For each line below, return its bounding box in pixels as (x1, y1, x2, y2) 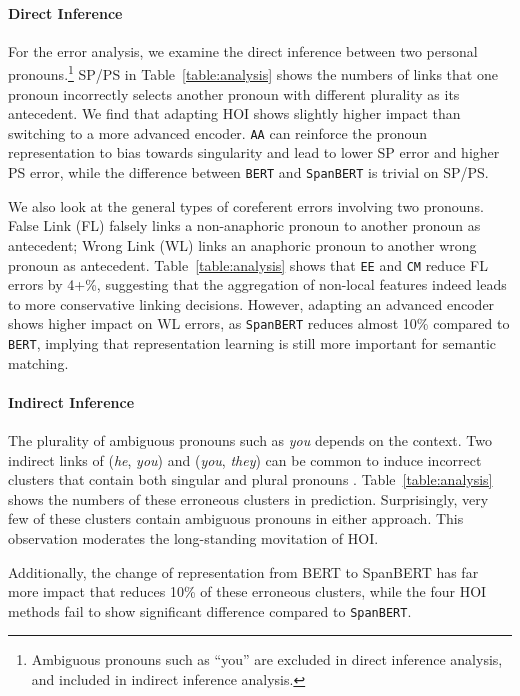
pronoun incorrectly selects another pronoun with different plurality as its (8, 83, 460, 104)
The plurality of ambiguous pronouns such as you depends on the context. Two (8, 430, 492, 451)
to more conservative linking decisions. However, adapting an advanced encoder (8, 293, 495, 314)
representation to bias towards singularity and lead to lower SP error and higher (8, 142, 500, 163)
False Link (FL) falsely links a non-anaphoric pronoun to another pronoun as (8, 215, 481, 236)
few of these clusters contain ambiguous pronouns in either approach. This (8, 508, 464, 529)
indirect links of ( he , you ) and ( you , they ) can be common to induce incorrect (8, 449, 482, 470)
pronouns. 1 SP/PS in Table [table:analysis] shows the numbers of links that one (8, 61, 498, 85)
